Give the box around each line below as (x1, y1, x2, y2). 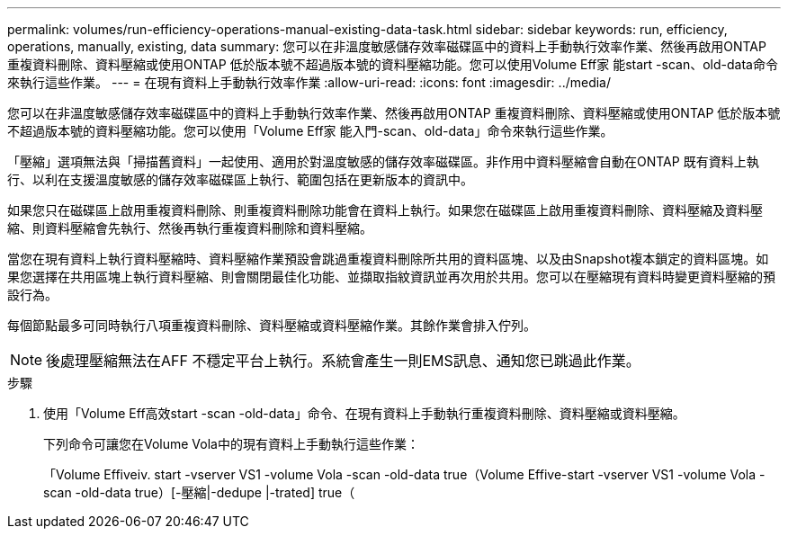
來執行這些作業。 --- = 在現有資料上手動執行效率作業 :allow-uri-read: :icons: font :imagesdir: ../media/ (7, 75, 612, 90)
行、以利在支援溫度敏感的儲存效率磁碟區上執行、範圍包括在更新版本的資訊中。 (7, 172, 473, 187)
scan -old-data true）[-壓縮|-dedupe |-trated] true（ (43, 485, 355, 500)
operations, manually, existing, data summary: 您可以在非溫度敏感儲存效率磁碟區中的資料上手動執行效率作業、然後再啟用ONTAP (7, 39, 766, 54)
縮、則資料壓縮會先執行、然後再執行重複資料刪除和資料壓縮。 (7, 220, 372, 236)
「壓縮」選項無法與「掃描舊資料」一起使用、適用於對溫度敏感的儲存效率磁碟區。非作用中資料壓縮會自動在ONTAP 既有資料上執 (7, 154, 759, 169)
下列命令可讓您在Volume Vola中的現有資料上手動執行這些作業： (43, 436, 419, 451)
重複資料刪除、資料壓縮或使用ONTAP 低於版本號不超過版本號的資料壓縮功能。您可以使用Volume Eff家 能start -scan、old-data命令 (7, 57, 778, 72)
